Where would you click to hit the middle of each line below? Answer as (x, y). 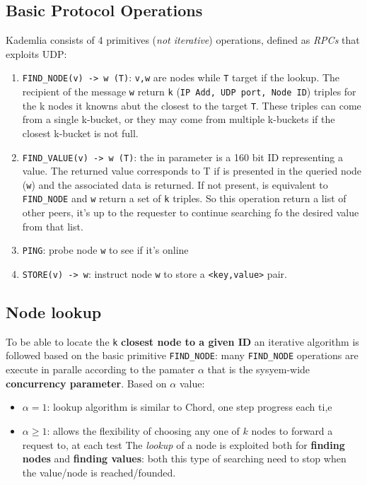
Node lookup (54, 312)
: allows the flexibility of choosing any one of (143, 430)
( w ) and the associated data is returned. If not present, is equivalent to (175, 184)
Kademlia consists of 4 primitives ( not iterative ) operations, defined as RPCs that (183, 40)
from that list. (53, 226)
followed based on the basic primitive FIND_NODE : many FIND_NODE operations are (182, 355)
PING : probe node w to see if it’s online (105, 250)
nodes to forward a (292, 430)
